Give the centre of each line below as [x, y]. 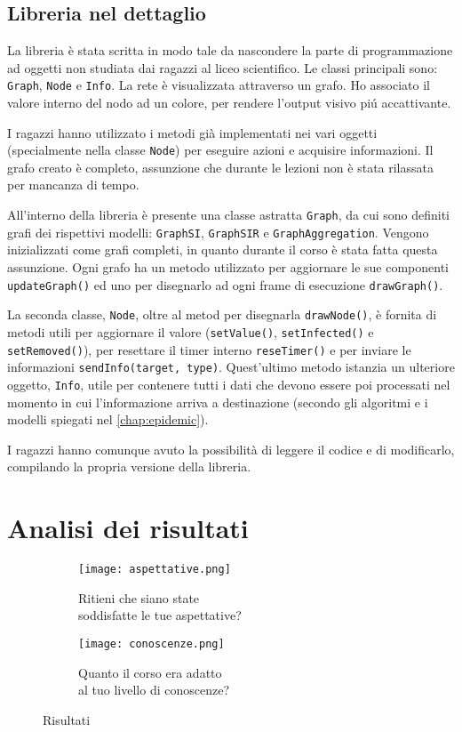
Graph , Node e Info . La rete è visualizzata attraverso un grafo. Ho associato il [219, 85]
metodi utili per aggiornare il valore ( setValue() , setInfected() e [191, 331]
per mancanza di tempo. [73, 185]
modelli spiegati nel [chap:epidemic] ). [108, 419]
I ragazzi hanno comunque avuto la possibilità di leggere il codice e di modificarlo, [231, 449]
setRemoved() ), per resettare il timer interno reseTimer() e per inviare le [209, 349]
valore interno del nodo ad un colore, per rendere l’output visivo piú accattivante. [229, 103]
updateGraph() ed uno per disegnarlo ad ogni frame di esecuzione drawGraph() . [225, 284]
